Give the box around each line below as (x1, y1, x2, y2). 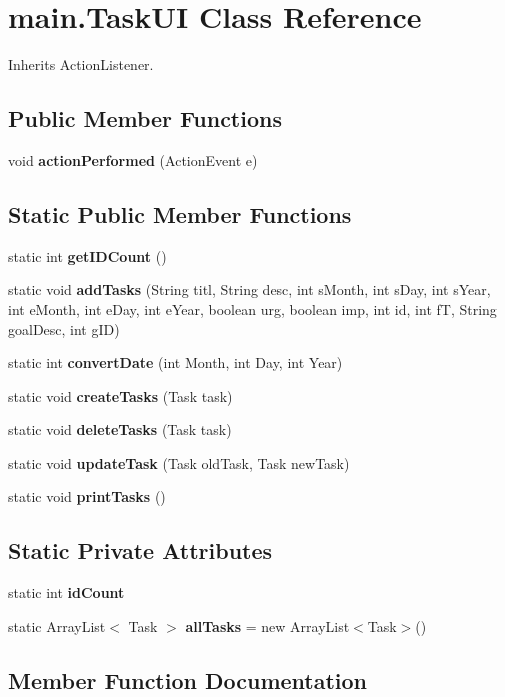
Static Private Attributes (8, 535, 273, 566)
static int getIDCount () (8, 245, 167, 266)
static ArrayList (8, 615, 106, 636)
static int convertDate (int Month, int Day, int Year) (8, 352, 343, 373)
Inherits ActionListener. (8, 54, 154, 75)
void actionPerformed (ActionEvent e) (8, 149, 258, 170)
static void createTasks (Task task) (8, 385, 233, 406)
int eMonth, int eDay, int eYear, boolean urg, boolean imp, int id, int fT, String (8, 298, 497, 319)
